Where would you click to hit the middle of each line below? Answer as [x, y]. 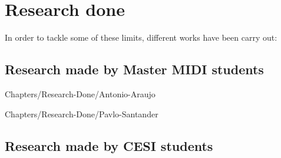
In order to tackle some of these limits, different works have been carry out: [141, 37]
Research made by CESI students [109, 145]
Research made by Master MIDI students [134, 69]
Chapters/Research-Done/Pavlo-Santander [82, 113]
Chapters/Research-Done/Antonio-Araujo [80, 93]
